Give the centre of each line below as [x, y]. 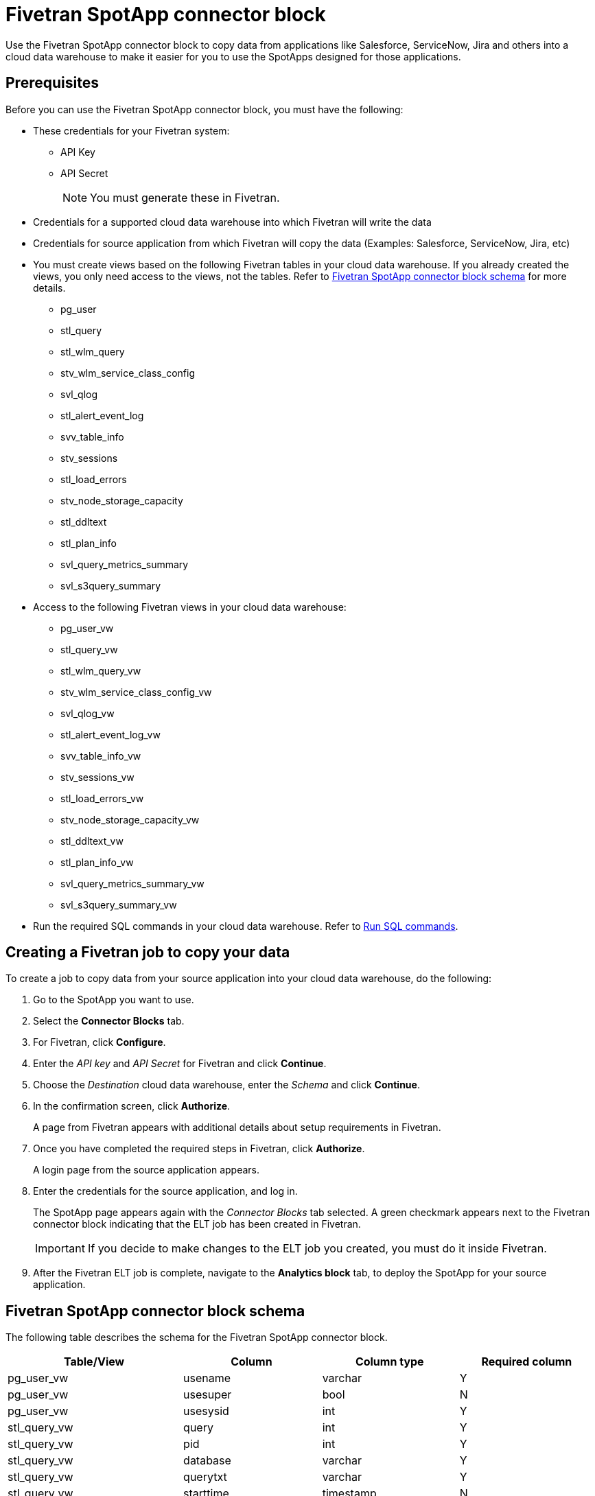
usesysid [206, 1411]
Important [60, 1249]
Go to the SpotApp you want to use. [114, 1000]
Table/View [94, 1362]
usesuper [208, 1395]
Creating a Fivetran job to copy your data [148, 952]
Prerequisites [52, 83]
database [207, 1461]
